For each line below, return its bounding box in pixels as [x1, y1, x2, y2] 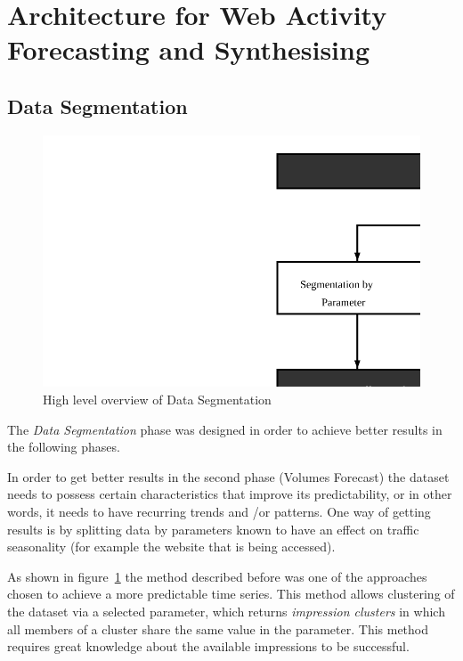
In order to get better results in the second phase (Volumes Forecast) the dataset [7, 467, 450, 486]
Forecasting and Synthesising [7, 31, 370, 68]
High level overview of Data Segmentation [43, 390, 272, 409]
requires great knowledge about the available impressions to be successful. [7, 637, 410, 656]
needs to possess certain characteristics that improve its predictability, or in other [7, 485, 452, 503]
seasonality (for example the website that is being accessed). [7, 537, 336, 556]
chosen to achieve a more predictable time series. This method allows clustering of [7, 584, 455, 603]
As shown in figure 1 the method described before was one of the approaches [7, 567, 427, 585]
